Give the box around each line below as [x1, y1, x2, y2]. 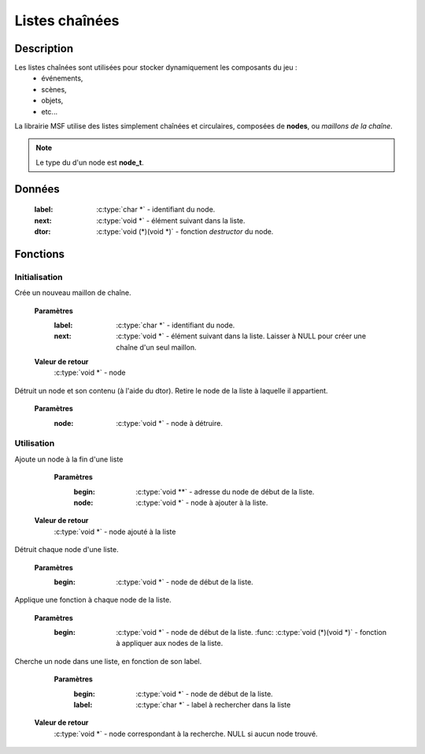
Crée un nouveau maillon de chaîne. [14, 288, 131, 297]
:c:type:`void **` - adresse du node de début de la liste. [135, 487, 315, 496]
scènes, [41, 84, 67, 94]
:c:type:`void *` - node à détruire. [116, 418, 224, 427]
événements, [41, 73, 83, 83]
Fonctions [14, 247, 65, 260]
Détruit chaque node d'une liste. [14, 545, 119, 554]
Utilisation [14, 438, 55, 449]
